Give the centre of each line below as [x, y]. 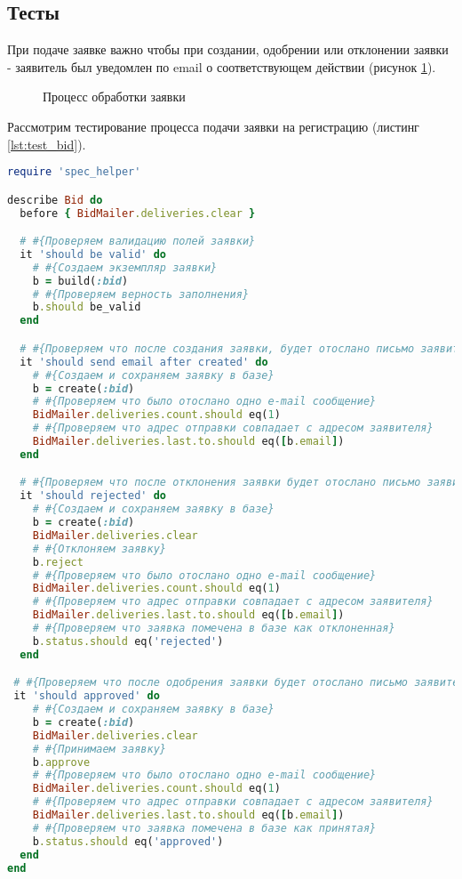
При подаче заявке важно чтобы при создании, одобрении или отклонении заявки [228, 49]
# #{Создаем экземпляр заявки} [125, 267]
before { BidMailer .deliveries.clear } [138, 213]
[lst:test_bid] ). [47, 144]
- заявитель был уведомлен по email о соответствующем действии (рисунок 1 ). [222, 66]
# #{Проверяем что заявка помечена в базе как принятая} [204, 828]
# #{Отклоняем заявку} [99, 548]
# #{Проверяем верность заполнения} [141, 294]
